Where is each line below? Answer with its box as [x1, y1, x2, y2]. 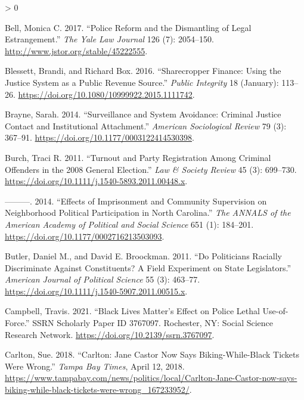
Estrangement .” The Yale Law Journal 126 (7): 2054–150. [5, 33, 214, 45]
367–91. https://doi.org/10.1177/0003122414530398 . [5, 131, 194, 144]
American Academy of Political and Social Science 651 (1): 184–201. [5, 218, 254, 230]
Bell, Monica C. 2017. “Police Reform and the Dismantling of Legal [5, 21, 252, 33]
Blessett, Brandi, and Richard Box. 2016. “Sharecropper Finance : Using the [5, 64, 281, 77]
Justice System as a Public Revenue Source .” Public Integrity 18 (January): [5, 76, 279, 88]
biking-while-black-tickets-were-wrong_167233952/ [5, 383, 190, 396]
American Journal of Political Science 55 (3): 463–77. [5, 273, 200, 286]
